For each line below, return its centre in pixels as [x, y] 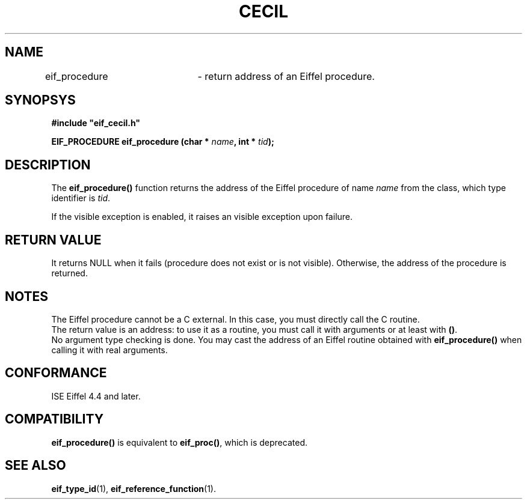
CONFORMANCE [56, 373]
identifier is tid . [81, 198]
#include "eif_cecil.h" [96, 123]
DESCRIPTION [48, 165]
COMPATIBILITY [54, 419]
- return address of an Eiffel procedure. [286, 76]
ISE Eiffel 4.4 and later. [96, 396]
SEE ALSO [35, 466]
